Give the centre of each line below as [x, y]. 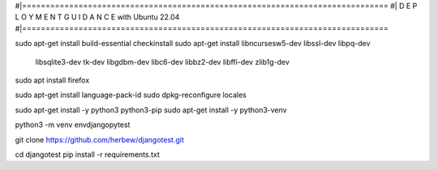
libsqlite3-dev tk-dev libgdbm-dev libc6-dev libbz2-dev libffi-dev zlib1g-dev [162, 61]
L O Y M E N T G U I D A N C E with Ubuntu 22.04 [97, 17]
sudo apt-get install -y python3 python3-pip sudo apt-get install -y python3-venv [151, 110]
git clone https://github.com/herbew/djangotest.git [99, 139]
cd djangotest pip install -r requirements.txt [87, 154]
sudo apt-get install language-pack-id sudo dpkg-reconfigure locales [131, 95]
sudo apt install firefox [52, 80]
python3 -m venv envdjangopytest [73, 125]
